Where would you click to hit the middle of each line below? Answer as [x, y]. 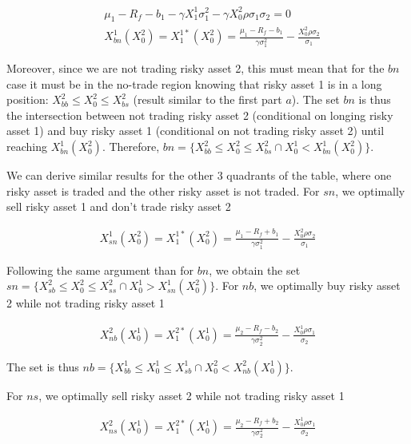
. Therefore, [131, 147]
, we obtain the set [255, 270]
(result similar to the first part [207, 99]
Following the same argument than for [100, 270]
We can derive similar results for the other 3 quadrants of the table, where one [199, 175]
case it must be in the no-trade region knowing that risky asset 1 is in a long [194, 83]
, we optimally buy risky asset [327, 285]
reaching [27, 147]
